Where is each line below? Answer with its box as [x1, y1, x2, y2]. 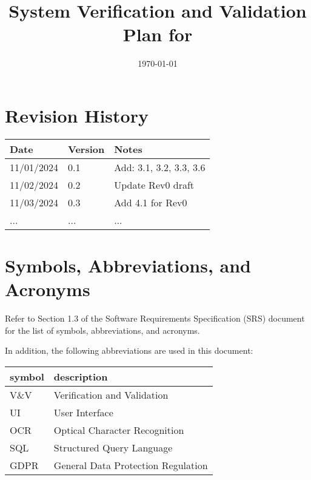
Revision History [5, 103, 149, 127]
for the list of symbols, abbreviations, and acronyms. [5, 323, 200, 336]
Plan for [122, 22, 193, 47]
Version [68, 141, 105, 156]
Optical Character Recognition [53, 422, 184, 437]
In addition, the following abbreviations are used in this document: [5, 344, 253, 357]
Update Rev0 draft [114, 177, 195, 192]
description [53, 369, 108, 384]
